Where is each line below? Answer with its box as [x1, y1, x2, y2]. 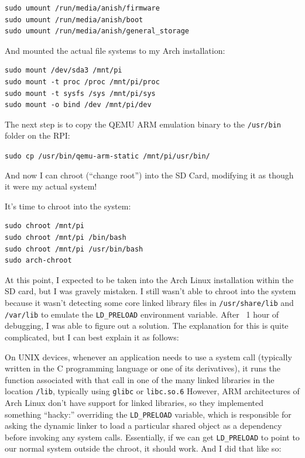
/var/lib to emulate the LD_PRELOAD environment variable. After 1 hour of [5, 308, 279, 320]
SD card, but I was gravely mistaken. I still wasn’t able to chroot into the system [5, 285, 296, 297]
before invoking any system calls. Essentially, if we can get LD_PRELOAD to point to [5, 431, 300, 443]
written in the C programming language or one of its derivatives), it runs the [5, 362, 281, 374]
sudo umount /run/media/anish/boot [5, 15, 143, 24]
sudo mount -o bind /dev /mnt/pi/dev [5, 101, 152, 109]
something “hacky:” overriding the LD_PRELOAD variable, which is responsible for [5, 408, 292, 420]
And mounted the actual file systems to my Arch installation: [5, 44, 225, 56]
